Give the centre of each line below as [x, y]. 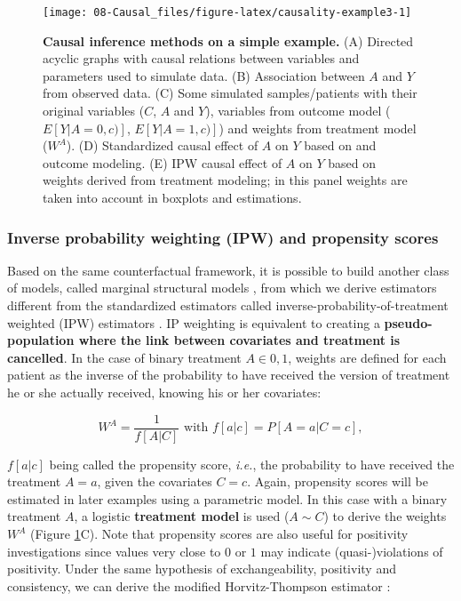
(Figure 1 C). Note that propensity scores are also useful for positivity [219, 533]
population [41, 340]
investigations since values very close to [114, 551]
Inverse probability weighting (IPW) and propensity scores [223, 237]
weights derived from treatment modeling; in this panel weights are [225, 180]
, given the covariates [155, 481]
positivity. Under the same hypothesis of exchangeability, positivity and [202, 569]
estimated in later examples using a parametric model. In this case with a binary [227, 498]
